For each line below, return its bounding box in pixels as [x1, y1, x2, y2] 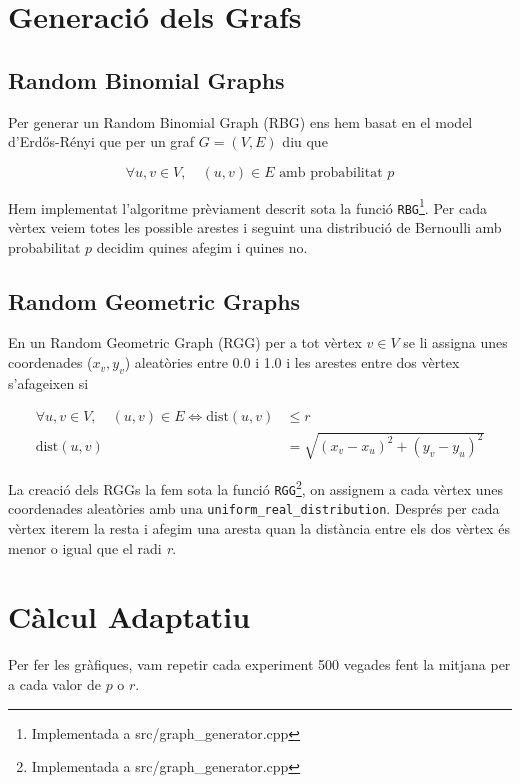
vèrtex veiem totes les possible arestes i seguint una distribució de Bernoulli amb [8, 217, 502, 238]
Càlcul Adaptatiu [8, 596, 251, 637]
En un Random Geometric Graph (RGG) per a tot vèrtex [8, 332, 362, 353]
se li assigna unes [403, 332, 508, 353]
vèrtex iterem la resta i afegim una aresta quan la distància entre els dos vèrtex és [8, 518, 510, 539]
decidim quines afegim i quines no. [96, 236, 308, 257]
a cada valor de [8, 673, 101, 694]
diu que [282, 131, 328, 152]
